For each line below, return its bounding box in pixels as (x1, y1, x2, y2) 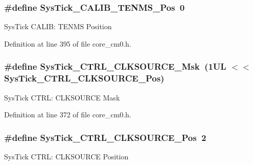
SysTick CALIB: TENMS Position (4, 21, 112, 32)
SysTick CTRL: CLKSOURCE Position (4, 151, 129, 161)
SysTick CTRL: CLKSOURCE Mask (4, 92, 120, 102)
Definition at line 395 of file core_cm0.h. (4, 38, 131, 49)
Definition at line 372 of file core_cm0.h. (4, 109, 131, 120)
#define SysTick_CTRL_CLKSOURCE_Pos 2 (4, 131, 206, 143)
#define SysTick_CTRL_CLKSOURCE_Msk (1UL (4, 60, 226, 73)
